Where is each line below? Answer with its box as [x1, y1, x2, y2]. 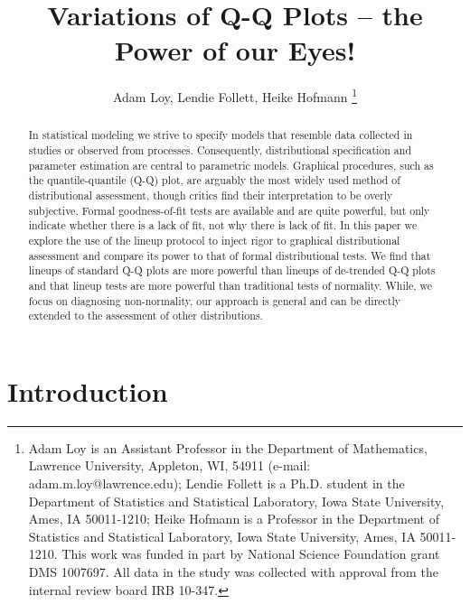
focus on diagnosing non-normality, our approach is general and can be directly [28, 293, 401, 308]
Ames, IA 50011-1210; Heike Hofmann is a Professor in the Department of [28, 509, 440, 528]
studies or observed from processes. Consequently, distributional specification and [28, 143, 412, 158]
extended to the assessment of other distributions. [28, 308, 263, 323]
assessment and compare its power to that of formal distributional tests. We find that [28, 247, 431, 263]
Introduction [7, 372, 168, 409]
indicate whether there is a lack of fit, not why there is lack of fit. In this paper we [28, 218, 418, 233]
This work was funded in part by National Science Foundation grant [61, 544, 440, 563]
